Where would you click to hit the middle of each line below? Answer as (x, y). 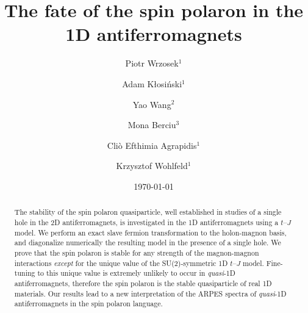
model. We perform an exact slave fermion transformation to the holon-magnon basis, (150, 232)
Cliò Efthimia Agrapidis (152, 145)
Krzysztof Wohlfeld (152, 166)
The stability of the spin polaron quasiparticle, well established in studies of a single (148, 212)
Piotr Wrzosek (152, 63)
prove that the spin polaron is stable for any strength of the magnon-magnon (137, 252)
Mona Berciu (152, 125)
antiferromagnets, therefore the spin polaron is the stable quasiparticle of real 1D (143, 283)
